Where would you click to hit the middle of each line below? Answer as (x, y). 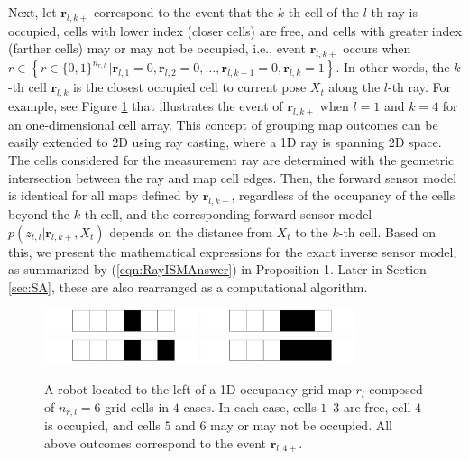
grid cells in (137, 406)
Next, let (32, 12)
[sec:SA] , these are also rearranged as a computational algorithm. (188, 286)
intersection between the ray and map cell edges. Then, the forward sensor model (233, 177)
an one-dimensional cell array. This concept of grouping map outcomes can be (223, 124)
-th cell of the (322, 12)
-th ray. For (419, 87)
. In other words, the (393, 67)
